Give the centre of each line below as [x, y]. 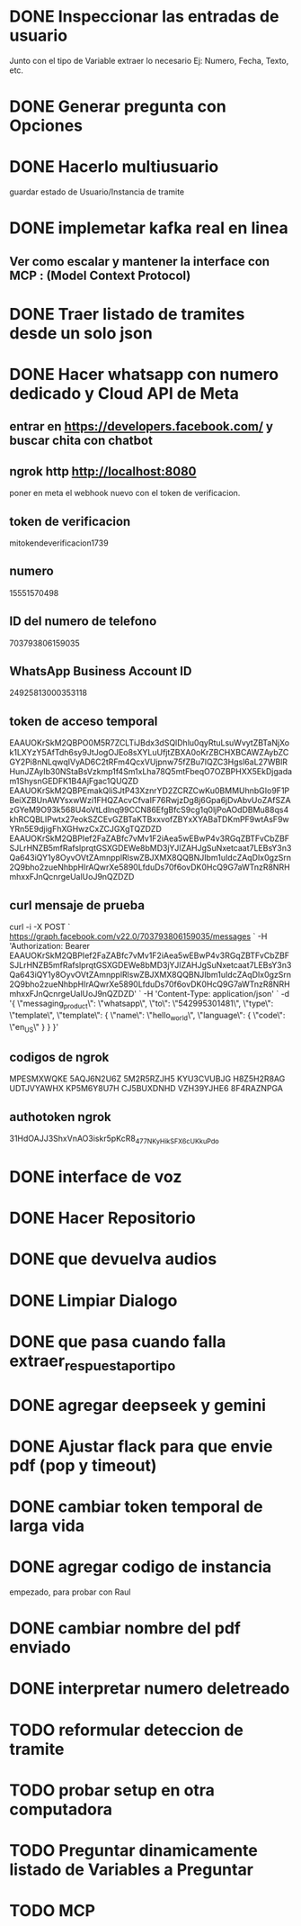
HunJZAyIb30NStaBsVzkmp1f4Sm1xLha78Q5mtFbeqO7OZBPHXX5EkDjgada [151, 772]
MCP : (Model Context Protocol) [100, 275]
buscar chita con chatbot [81, 441]
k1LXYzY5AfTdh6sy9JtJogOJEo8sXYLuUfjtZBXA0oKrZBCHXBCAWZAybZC [149, 753]
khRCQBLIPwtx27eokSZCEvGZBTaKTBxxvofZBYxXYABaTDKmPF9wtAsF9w [149, 819]
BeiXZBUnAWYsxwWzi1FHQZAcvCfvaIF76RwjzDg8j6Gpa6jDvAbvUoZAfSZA [150, 800]
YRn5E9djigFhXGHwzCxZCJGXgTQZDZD [85, 829]
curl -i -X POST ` [40, 927]
